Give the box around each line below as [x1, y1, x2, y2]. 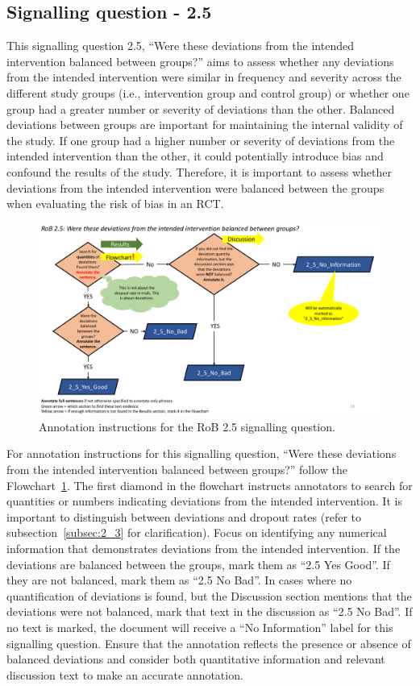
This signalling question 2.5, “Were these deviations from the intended [6, 37, 354, 54]
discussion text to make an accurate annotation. [6, 666, 243, 683]
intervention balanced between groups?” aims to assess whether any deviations [6, 52, 394, 69]
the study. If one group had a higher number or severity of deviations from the [6, 131, 395, 148]
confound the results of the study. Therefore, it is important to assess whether [6, 163, 392, 180]
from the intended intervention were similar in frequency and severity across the [6, 69, 401, 85]
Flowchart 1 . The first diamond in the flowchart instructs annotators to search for [6, 476, 413, 493]
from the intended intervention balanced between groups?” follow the [6, 461, 347, 478]
